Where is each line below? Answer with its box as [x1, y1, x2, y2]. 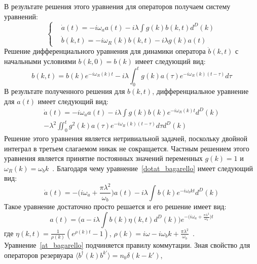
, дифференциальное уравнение [152, 85, 249, 96]
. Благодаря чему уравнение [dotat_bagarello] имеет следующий [52, 162, 253, 173]
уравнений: [4, 11, 38, 21]
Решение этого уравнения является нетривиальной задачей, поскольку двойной [4, 133, 247, 143]
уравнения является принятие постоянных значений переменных [4, 153, 203, 163]
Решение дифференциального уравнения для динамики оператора [4, 46, 206, 56]
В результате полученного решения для [4, 85, 125, 96]
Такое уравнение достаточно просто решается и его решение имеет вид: [4, 201, 227, 211]
